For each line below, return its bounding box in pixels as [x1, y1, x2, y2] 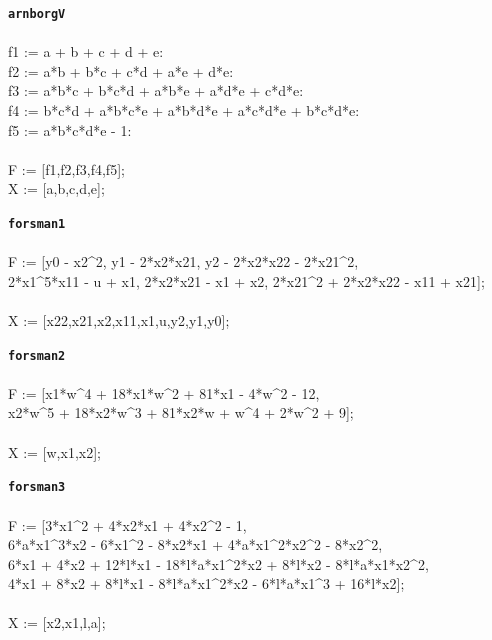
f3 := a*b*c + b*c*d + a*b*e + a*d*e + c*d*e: [8, 80, 304, 101]
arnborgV [8, 7, 66, 21]
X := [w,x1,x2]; [8, 441, 101, 462]
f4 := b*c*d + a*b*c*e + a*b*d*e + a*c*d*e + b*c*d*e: [8, 100, 360, 121]
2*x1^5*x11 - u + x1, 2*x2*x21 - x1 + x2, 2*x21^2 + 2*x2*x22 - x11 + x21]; [8, 270, 485, 291]
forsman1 [8, 217, 66, 231]
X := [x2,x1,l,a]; [8, 612, 106, 633]
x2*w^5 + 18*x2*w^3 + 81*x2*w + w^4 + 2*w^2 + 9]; [8, 402, 354, 423]
